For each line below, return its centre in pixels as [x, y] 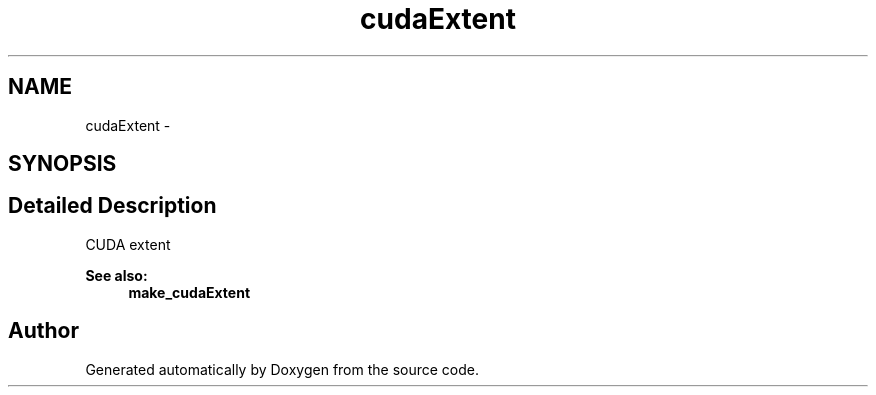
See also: [116, 275]
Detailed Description [112, 206]
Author [43, 331]
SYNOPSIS [62, 164]
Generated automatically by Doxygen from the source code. [282, 369]
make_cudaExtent [189, 292]
